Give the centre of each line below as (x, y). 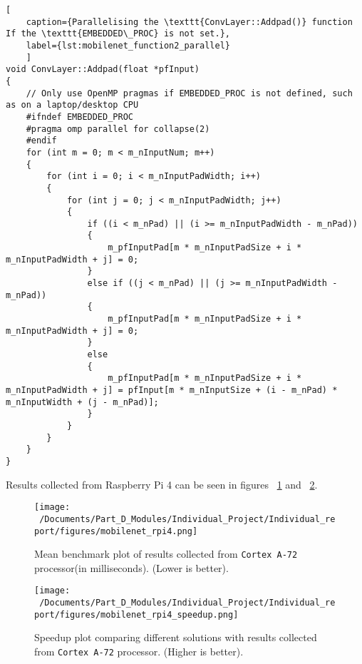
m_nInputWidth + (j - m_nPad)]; (82, 402)
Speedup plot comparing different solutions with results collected (176, 637)
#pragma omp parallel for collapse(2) (118, 129)
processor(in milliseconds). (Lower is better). (131, 567)
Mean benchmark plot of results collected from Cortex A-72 (166, 554)
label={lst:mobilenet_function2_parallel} (128, 45)
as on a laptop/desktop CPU (72, 105)
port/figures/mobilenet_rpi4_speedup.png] (136, 614)
